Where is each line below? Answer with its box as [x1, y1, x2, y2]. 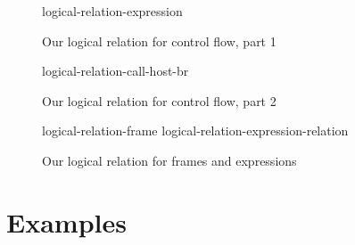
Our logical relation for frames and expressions [42, 151, 297, 169]
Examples [6, 203, 127, 240]
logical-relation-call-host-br [42, 61, 189, 80]
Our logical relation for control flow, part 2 [42, 91, 277, 110]
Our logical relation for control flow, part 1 [42, 31, 277, 50]
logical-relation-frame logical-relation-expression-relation [42, 121, 349, 140]
